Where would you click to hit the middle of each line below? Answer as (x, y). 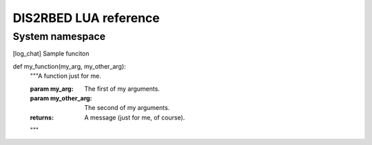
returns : (42, 118)
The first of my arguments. (122, 89)
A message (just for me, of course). (135, 118)
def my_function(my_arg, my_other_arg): (70, 66)
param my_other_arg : (61, 98)
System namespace (59, 36)
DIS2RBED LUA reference (86, 18)
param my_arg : (52, 89)
